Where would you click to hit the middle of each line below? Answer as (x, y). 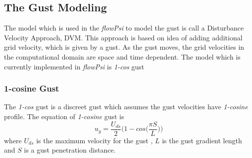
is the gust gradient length (202, 140)
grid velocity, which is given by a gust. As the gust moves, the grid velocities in (124, 47)
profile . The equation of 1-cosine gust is (64, 116)
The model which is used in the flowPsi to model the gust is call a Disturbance (124, 28)
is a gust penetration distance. (70, 150)
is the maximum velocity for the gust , (95, 140)
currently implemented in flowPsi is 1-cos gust (74, 66)
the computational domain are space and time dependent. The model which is (122, 56)
